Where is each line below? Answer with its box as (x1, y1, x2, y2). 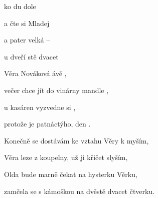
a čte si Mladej (4, 17, 50, 28)
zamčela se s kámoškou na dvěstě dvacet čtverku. (4, 185, 155, 196)
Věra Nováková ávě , (4, 68, 67, 78)
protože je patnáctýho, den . (4, 118, 91, 129)
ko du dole (4, 1, 36, 11)
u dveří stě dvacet (4, 51, 59, 61)
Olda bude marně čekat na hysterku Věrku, (4, 168, 137, 179)
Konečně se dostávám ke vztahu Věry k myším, (4, 135, 149, 145)
